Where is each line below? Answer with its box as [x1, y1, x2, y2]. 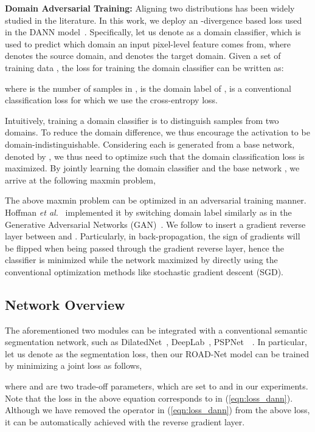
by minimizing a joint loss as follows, [5, 359, 142, 372]
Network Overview [5, 295, 125, 314]
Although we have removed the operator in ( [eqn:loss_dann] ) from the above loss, [5, 403, 310, 416]
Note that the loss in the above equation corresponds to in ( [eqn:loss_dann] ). [5, 391, 293, 404]
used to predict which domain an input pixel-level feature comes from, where [5, 37, 291, 50]
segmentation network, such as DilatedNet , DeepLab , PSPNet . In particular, [5, 335, 307, 348]
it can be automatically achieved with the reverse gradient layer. [5, 415, 245, 428]
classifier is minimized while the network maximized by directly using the [5, 253, 278, 266]
